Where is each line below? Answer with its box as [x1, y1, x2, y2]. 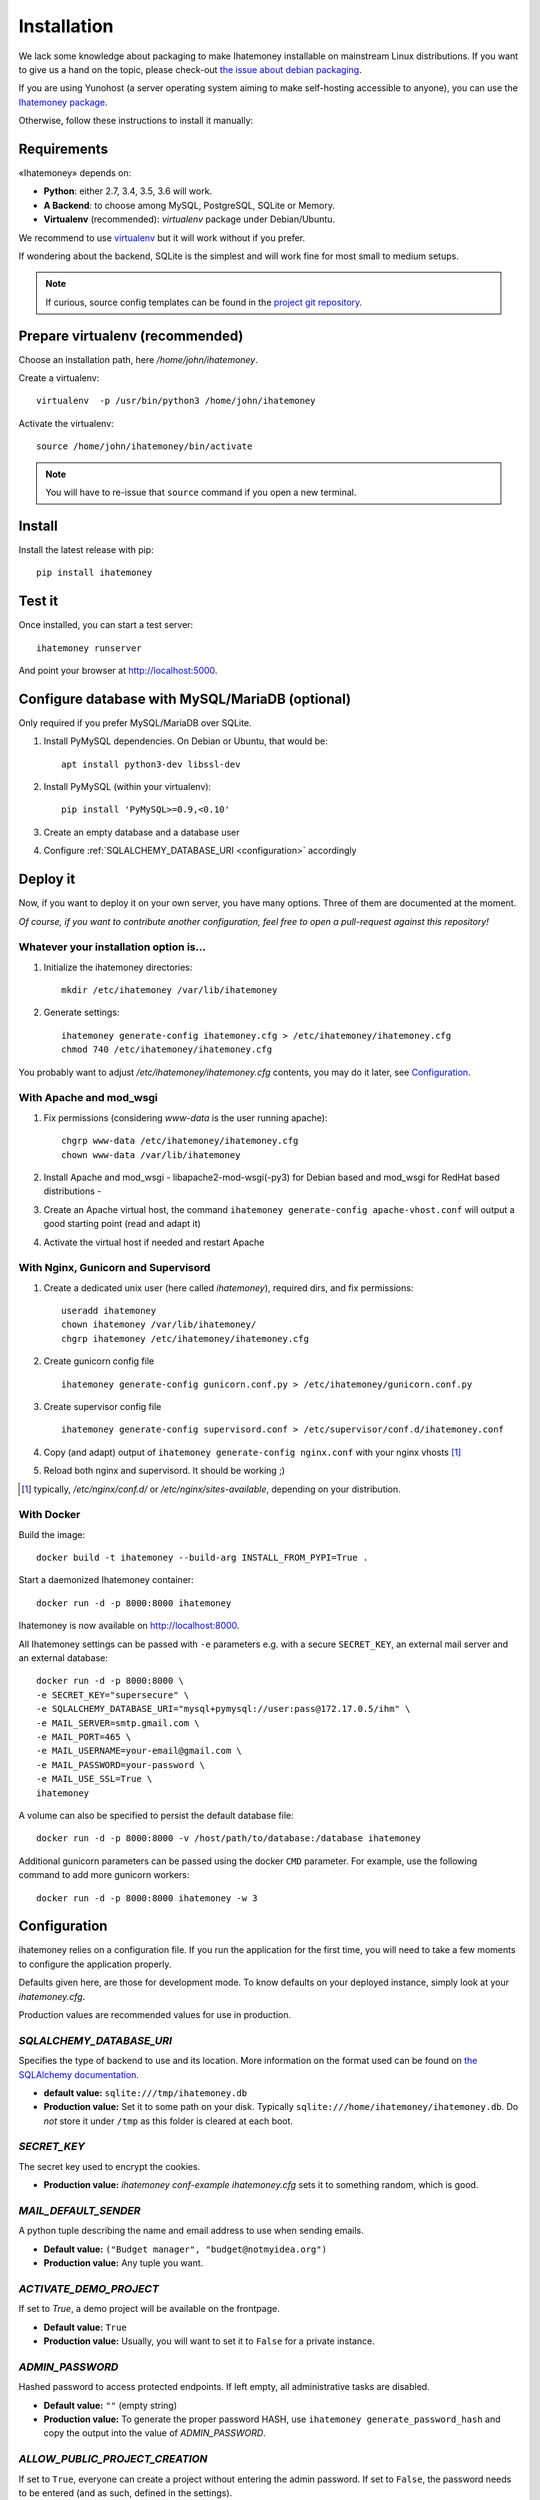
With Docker [18, 1508, 81, 1522]
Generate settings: [43, 1006, 120, 1019]
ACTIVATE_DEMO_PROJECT [18, 2281, 160, 2295]
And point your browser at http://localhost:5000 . [18, 664, 218, 676]
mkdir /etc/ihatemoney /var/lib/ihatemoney [61, 985, 278, 996]
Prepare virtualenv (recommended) [18, 327, 244, 344]
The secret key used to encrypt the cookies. [18, 2160, 201, 2172]
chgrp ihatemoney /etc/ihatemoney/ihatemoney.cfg [61, 1333, 310, 1344]
